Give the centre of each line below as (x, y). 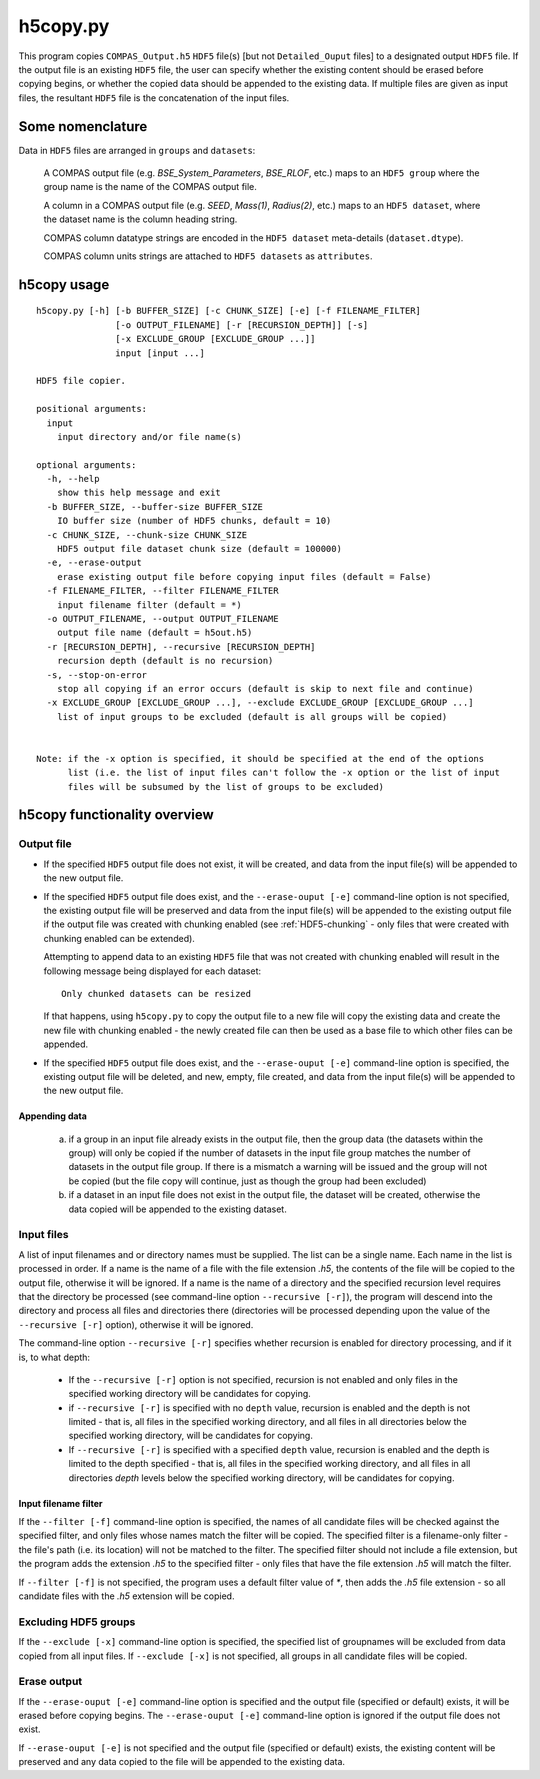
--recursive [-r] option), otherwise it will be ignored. (136, 1324)
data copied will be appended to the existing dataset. (177, 1209)
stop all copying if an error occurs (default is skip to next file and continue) (265, 688)
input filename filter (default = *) (149, 604)
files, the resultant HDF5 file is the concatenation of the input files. (154, 97)
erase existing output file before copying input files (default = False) (244, 576)
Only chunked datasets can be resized (156, 993)
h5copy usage (64, 284)
